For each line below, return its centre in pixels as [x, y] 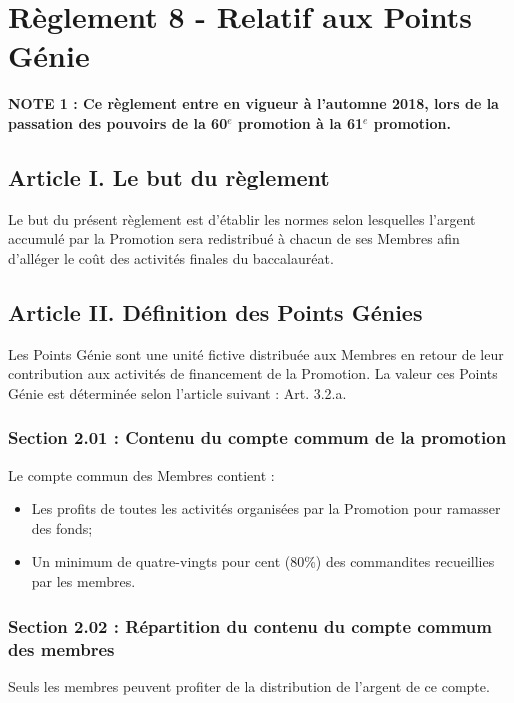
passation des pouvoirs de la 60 [118, 122]
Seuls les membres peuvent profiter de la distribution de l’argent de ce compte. [249, 685]
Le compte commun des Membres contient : [141, 474]
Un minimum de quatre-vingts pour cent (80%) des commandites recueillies [263, 561]
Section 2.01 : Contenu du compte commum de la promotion [257, 437]
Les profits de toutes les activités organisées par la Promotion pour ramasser [266, 508]
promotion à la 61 [300, 122]
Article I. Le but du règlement [169, 176]
